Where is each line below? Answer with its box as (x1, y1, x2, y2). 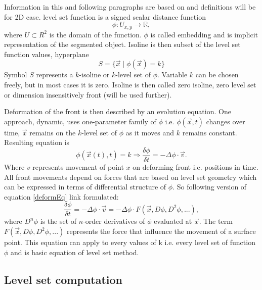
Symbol (4, 69, 27, 80)
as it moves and (125, 127, 174, 137)
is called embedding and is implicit (150, 29, 258, 39)
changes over (206, 116, 245, 126)
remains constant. (182, 127, 237, 137)
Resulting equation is (4, 137, 70, 148)
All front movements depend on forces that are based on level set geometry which (4, 171, 257, 182)
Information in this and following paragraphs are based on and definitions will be (4, 2, 256, 12)
